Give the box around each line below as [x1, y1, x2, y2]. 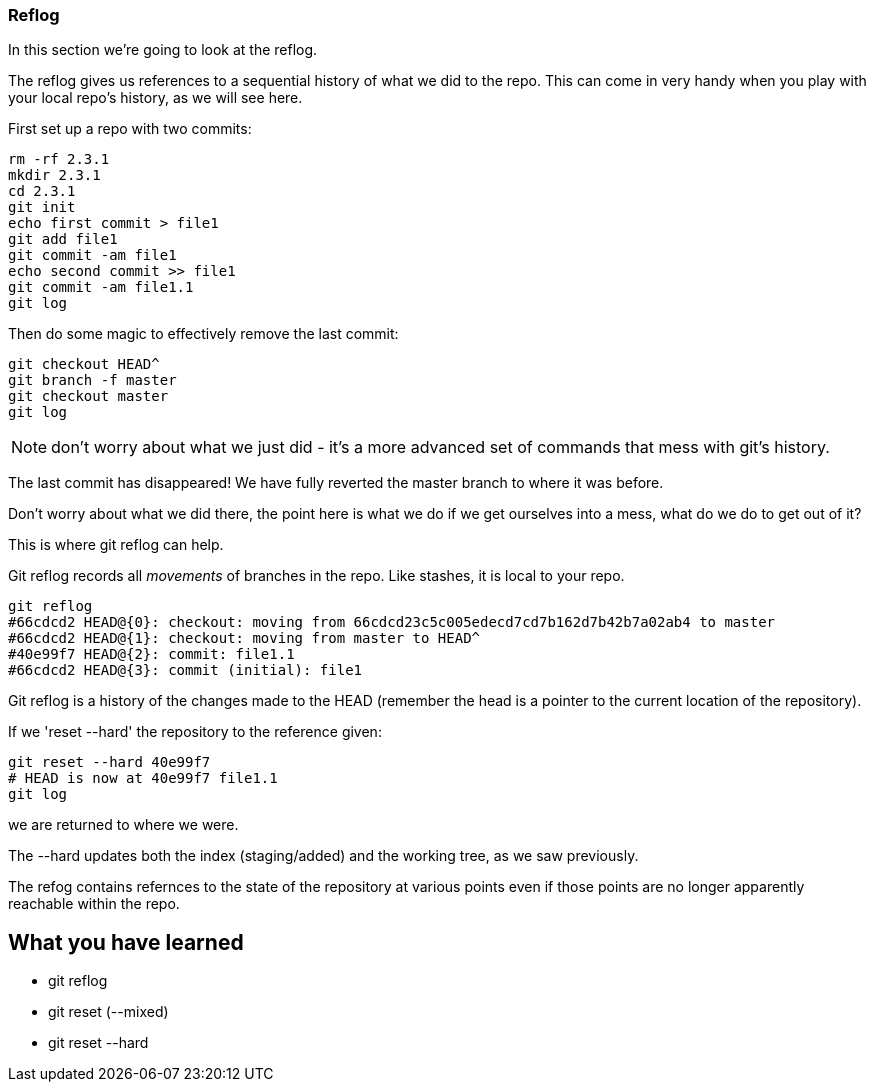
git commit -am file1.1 [8, 279, 194, 296]
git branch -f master [8, 372, 177, 389]
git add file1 [8, 231, 118, 248]
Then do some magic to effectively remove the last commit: [8, 325, 399, 343]
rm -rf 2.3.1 [8, 151, 110, 168]
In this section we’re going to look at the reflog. [8, 41, 318, 59]
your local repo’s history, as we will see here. [8, 89, 303, 107]
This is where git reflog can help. [8, 536, 224, 554]
